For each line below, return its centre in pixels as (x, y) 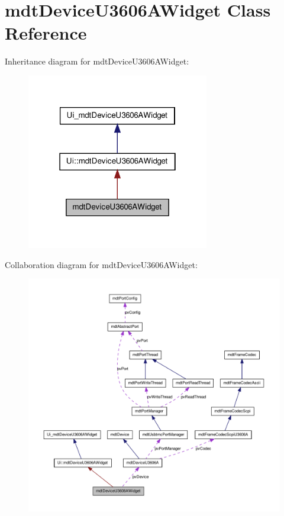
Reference (46, 33)
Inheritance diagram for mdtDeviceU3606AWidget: (97, 61)
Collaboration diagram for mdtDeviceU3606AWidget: (101, 264)
